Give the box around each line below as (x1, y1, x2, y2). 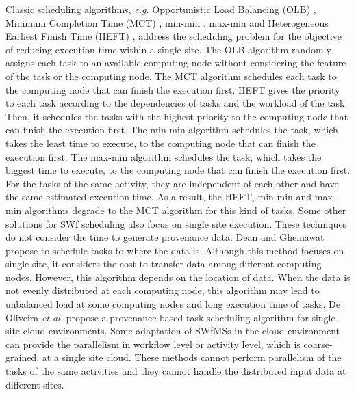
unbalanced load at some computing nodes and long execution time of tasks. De (5, 297, 340, 311)
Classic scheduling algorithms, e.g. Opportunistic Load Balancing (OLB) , (5, 2, 316, 16)
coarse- (303, 337, 333, 351)
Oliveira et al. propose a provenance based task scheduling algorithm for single (5, 310, 335, 324)
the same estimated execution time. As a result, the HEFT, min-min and (5, 189, 312, 204)
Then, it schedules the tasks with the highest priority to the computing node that (5, 109, 348, 123)
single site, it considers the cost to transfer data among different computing (5, 257, 322, 271)
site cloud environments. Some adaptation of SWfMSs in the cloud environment (5, 324, 340, 338)
